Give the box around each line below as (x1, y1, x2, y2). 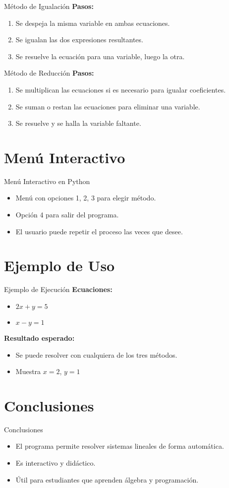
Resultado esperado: (4, 332, 75, 343)
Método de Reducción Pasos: (4, 68, 94, 78)
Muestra (15, 366, 41, 377)
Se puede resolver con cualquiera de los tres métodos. (15, 349, 177, 360)
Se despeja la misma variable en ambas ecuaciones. (15, 17, 170, 28)
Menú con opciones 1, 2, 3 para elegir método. (15, 193, 156, 203)
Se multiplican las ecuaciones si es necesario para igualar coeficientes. (15, 84, 226, 95)
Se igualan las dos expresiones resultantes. (15, 34, 143, 45)
